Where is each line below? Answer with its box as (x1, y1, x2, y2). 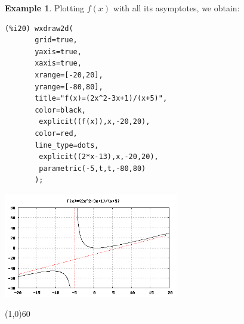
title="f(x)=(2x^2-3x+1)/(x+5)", (35, 94, 168, 103)
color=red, (35, 129, 78, 138)
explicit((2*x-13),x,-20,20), (39, 152, 159, 161)
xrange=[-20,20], (35, 70, 103, 79)
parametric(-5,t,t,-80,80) (39, 164, 146, 173)
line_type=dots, (35, 141, 99, 149)
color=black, (35, 105, 87, 114)
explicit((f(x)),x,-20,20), (39, 117, 150, 126)
